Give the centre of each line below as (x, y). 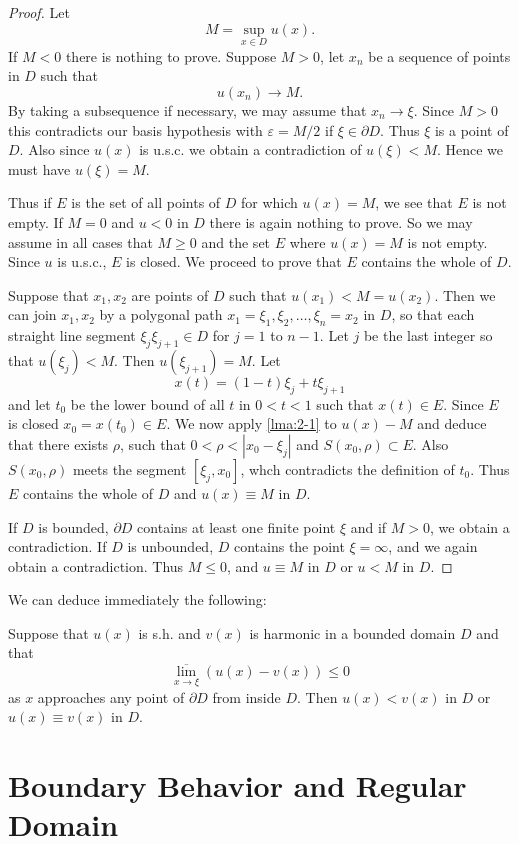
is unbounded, (170, 546)
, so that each (433, 314)
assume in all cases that (80, 241)
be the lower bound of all (147, 403)
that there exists (58, 443)
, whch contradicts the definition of (347, 468)
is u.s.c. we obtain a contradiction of (250, 149)
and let (29, 403)
